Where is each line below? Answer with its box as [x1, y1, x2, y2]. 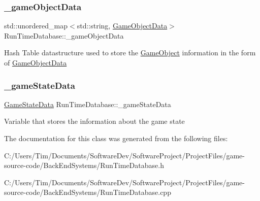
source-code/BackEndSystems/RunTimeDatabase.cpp [4, 187, 171, 197]
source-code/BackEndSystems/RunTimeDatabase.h [4, 160, 164, 171]
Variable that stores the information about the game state [4, 116, 185, 126]
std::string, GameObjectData [77, 20, 168, 31]
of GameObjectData [4, 57, 67, 68]
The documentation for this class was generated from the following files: [4, 133, 228, 143]
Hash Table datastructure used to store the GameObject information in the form [4, 47, 256, 58]
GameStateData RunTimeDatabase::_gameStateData [4, 98, 171, 109]
